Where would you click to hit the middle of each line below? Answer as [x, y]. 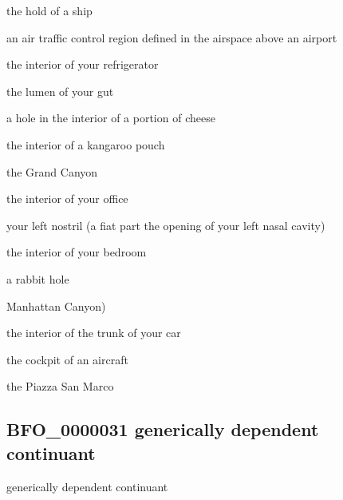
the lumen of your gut [60, 91]
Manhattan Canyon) [56, 306]
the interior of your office [67, 198]
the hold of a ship [49, 10]
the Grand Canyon [52, 171]
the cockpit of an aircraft [67, 359]
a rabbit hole [38, 278]
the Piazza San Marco [60, 386]
